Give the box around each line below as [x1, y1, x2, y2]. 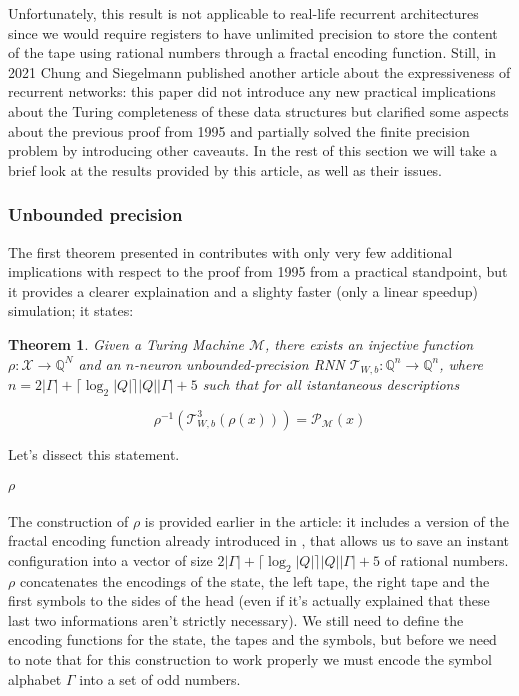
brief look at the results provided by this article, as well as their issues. [8, 159, 443, 180]
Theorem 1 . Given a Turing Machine [8, 333, 244, 354]
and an [78, 353, 121, 374]
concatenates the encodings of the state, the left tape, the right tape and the [19, 570, 490, 591]
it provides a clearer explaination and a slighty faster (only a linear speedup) [8, 280, 478, 301]
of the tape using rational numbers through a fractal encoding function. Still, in [8, 42, 497, 63]
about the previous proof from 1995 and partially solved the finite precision [8, 120, 470, 141]
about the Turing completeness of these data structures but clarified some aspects [8, 100, 509, 121]
